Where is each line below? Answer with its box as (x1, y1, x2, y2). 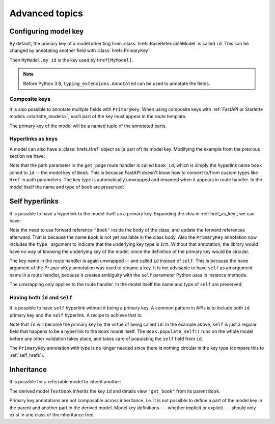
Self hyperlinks (9, 197, 59, 206)
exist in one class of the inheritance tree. (9, 412, 95, 418)
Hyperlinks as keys (9, 135, 58, 143)
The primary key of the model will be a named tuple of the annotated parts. (9, 123, 167, 129)
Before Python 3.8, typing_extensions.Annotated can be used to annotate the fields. (23, 80, 210, 87)
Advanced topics (9, 8, 84, 19)
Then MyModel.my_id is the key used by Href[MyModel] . (9, 56, 133, 63)
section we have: (9, 153, 45, 159)
